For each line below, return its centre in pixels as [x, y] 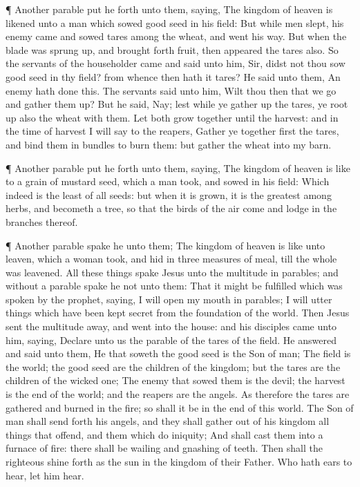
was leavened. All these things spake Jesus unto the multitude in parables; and [172, 272]
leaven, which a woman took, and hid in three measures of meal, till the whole [171, 259]
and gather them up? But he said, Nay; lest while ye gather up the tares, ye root [177, 104]
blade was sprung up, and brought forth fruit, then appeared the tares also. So [172, 49]
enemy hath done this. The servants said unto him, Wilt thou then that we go [171, 90]
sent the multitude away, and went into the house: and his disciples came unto [171, 326]
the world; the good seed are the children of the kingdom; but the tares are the [173, 366]
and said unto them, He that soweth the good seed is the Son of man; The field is [178, 353]
